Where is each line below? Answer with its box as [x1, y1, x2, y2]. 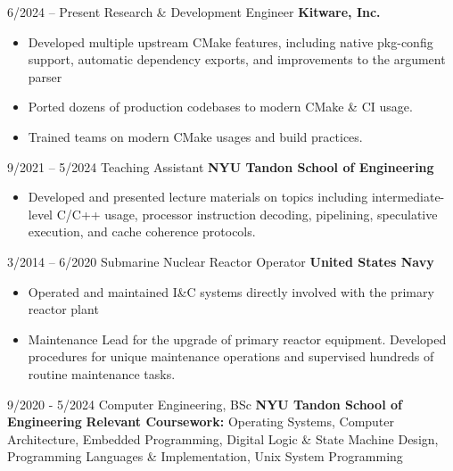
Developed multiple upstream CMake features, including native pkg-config [28, 32, 433, 51]
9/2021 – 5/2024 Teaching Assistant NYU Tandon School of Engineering [7, 157, 434, 176]
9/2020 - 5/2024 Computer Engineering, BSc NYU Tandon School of [7, 394, 402, 413]
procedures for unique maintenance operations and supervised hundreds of [28, 347, 434, 366]
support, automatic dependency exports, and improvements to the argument [28, 50, 446, 69]
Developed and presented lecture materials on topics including [28, 187, 368, 206]
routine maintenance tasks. [28, 364, 176, 383]
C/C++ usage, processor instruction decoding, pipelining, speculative [56, 204, 438, 223]
